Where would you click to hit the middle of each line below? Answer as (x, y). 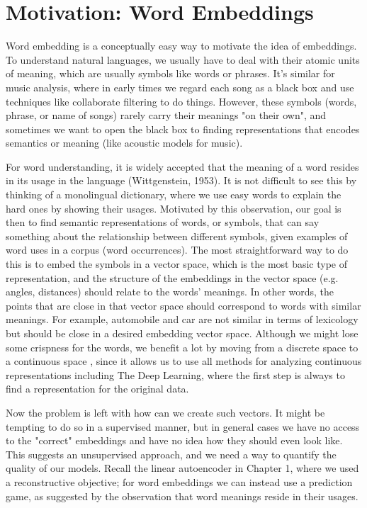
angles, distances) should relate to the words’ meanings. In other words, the (170, 292)
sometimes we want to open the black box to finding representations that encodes (183, 129)
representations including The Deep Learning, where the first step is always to (175, 374)
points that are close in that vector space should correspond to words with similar (183, 305)
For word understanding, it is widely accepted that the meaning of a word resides (182, 166)
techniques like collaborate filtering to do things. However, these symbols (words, (181, 101)
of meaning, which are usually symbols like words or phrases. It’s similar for (170, 73)
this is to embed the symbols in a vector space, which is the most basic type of (177, 264)
